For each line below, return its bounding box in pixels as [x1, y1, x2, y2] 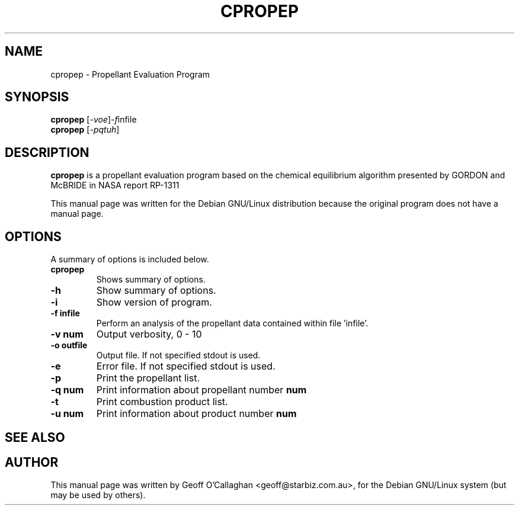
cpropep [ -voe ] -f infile [50, 114, 137, 125]
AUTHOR [5, 454, 59, 470]
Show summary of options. [96, 284, 216, 297]
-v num [50, 328, 84, 341]
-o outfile [50, 340, 88, 351]
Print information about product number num [96, 408, 297, 420]
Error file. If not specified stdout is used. [96, 360, 275, 373]
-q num [50, 384, 84, 396]
